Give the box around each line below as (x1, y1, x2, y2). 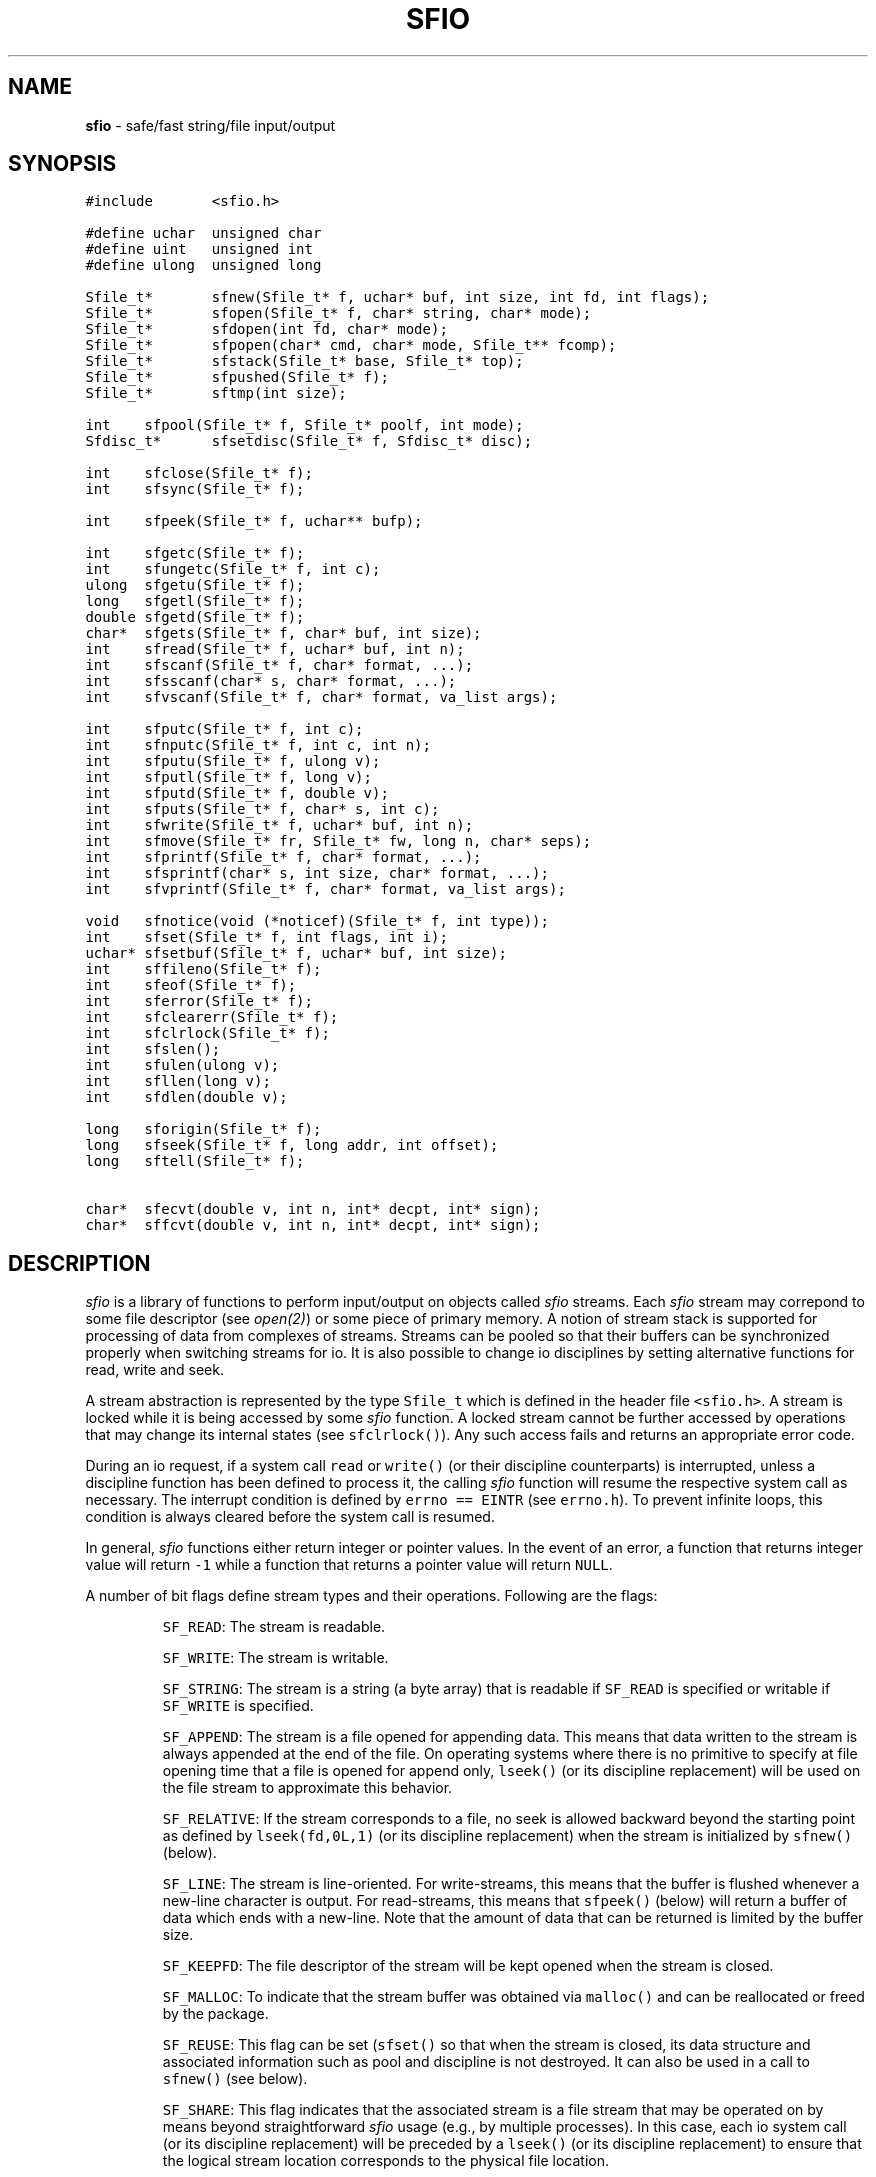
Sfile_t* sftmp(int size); (85, 385, 347, 402)
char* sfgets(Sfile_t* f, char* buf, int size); (85, 625, 482, 642)
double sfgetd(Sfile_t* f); (85, 609, 305, 626)
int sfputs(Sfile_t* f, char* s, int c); (85, 801, 440, 818)
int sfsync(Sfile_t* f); (85, 481, 305, 498)
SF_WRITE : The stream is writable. (162, 1649, 389, 1667)
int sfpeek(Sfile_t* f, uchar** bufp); (85, 513, 423, 530)
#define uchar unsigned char (85, 225, 322, 242)
